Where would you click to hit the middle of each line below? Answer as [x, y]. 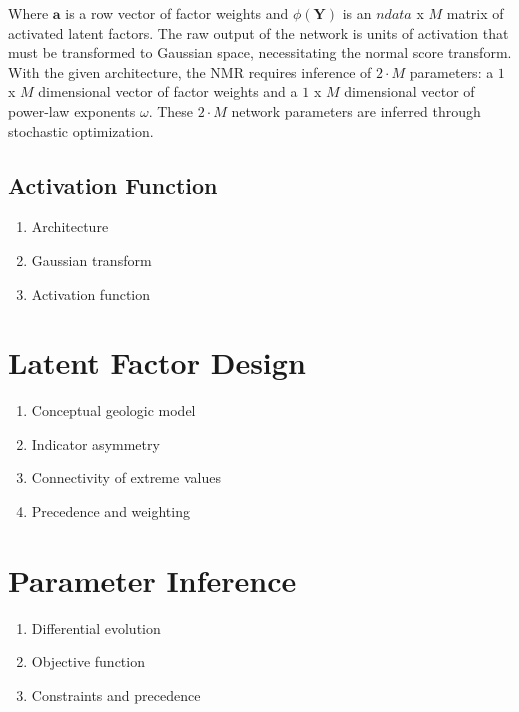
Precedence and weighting [110, 511]
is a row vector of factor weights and [177, 13]
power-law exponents [72, 110]
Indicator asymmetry [95, 443]
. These [171, 110]
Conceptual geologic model [113, 410]
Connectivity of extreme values [126, 477]
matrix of [475, 13]
